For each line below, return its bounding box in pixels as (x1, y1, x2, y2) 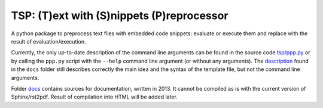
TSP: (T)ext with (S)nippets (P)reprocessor (11, 9, 228, 22)
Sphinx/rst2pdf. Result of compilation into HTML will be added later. (11, 93, 178, 101)
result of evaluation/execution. (11, 38, 86, 45)
